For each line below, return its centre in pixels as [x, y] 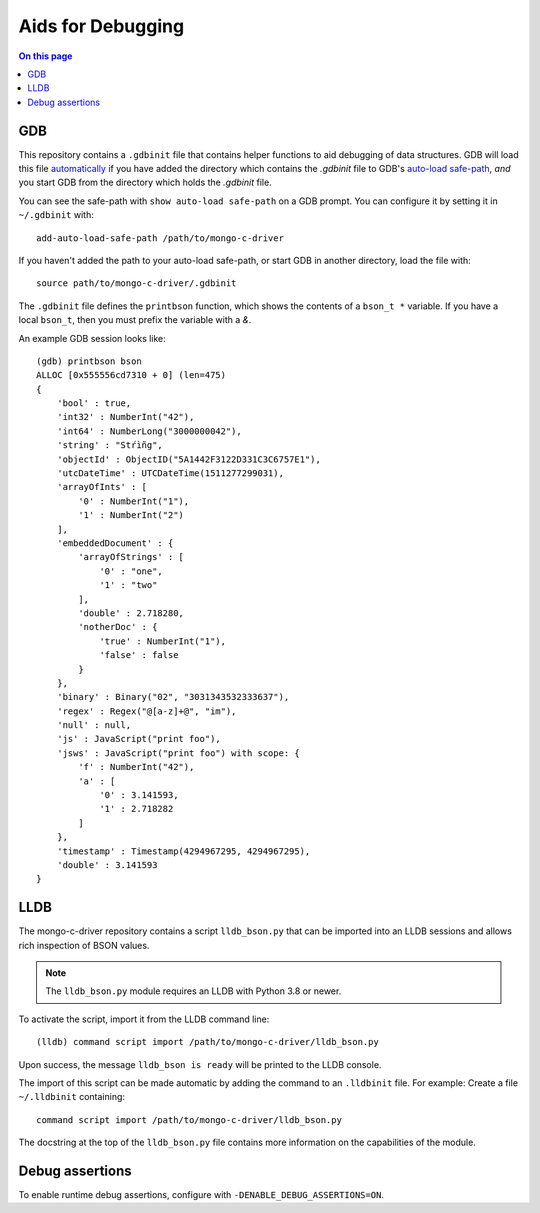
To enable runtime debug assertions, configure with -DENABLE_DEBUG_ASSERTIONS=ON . [201, 1195]
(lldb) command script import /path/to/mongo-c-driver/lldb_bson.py [207, 1042]
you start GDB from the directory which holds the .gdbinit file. [145, 182]
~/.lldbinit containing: [71, 1097]
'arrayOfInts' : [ [102, 487]
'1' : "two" [128, 585]
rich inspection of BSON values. [84, 945]
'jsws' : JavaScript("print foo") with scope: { [178, 753]
